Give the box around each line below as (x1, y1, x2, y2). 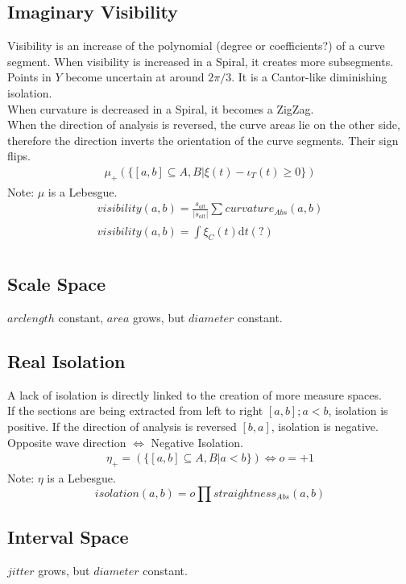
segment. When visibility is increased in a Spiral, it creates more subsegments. (7, 52, 394, 69)
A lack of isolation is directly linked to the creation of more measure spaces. (7, 386, 382, 403)
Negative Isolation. (151, 433, 243, 450)
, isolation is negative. (271, 418, 379, 435)
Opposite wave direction (7, 433, 126, 450)
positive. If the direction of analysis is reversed (7, 418, 237, 435)
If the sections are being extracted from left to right (7, 402, 263, 419)
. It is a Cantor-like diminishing (231, 68, 387, 85)
